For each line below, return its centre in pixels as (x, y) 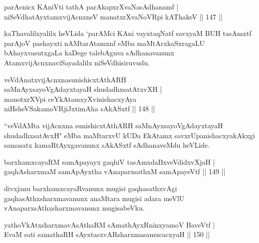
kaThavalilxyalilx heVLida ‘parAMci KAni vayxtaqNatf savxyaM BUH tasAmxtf (128, 33)
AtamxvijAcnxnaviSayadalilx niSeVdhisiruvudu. (77, 62)
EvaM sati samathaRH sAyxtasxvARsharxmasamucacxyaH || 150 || (107, 234)
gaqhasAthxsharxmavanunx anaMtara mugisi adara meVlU (94, 198)
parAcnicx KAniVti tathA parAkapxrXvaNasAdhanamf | (91, 6)
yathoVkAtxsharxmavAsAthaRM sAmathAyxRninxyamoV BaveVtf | (110, 224)
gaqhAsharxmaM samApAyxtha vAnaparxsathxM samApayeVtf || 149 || (115, 171)
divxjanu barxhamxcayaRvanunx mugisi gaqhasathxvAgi (91, 188)
